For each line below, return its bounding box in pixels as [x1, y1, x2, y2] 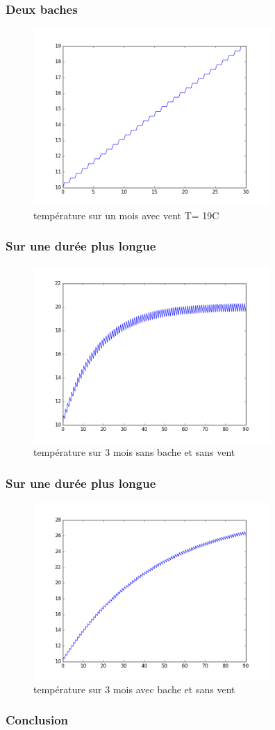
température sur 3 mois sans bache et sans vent [33, 445, 235, 459]
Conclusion [6, 711, 68, 729]
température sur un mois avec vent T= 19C [33, 207, 219, 222]
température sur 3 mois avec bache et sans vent [33, 681, 235, 696]
